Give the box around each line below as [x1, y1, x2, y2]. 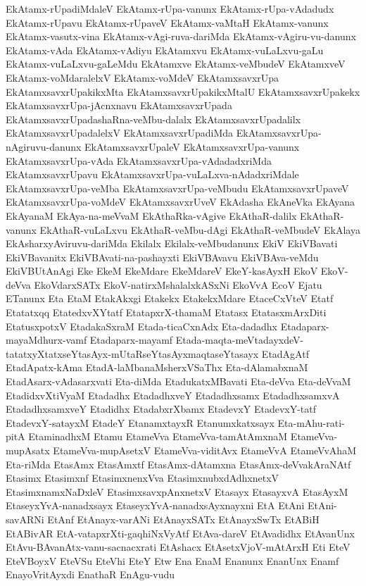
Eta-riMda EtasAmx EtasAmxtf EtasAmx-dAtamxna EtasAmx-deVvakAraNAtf [6, 456, 351, 471]
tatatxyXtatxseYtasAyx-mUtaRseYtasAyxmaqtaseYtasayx [6, 346, 259, 361]
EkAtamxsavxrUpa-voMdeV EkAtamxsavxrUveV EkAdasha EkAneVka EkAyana [6, 194, 355, 209]
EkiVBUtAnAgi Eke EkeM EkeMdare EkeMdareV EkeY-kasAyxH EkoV [6, 263, 318, 278]
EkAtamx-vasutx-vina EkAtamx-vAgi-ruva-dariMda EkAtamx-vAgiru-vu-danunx [6, 29, 356, 44]
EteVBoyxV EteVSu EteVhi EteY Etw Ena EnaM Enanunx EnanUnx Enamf [6, 553, 339, 568]
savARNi [6, 511, 44, 526]
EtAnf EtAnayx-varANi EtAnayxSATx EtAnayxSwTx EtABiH [47, 511, 320, 526]
